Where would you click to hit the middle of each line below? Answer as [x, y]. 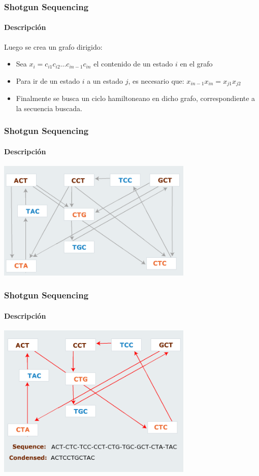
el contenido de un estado [133, 64]
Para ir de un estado [48, 80]
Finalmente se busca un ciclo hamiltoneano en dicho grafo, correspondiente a [136, 98]
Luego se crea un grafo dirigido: [53, 46]
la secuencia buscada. [49, 108]
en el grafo [196, 64]
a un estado [105, 80]
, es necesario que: [156, 80]
